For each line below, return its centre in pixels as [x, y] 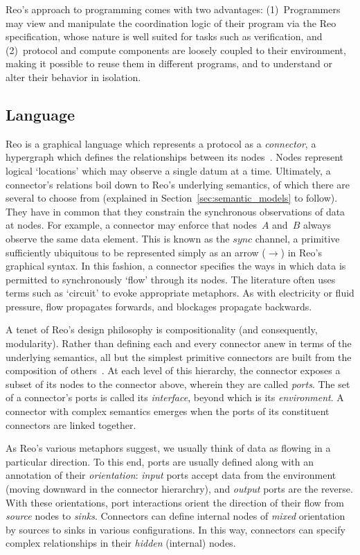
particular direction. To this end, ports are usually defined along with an [160, 461]
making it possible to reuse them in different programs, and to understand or [169, 63]
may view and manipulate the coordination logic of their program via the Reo [171, 23]
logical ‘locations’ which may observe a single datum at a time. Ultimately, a [168, 170]
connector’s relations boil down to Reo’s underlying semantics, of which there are [178, 184]
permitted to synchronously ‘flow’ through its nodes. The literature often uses [171, 279]
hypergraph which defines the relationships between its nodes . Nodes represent [175, 157]
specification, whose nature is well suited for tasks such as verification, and [164, 36]
